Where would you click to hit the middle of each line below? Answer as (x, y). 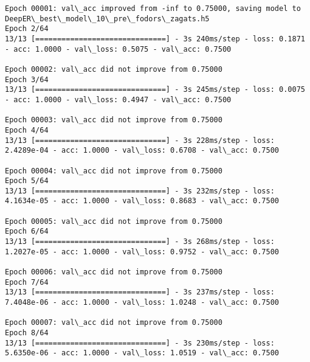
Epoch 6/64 (27, 231)
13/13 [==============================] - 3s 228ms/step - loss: (140, 140)
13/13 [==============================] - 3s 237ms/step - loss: (140, 292)
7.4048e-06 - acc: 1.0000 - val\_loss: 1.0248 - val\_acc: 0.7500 (142, 303)
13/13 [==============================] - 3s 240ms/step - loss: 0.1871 (155, 39)
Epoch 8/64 (27, 333)
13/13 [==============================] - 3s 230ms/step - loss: (140, 343)
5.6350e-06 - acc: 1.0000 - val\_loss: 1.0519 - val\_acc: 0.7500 (142, 353)
